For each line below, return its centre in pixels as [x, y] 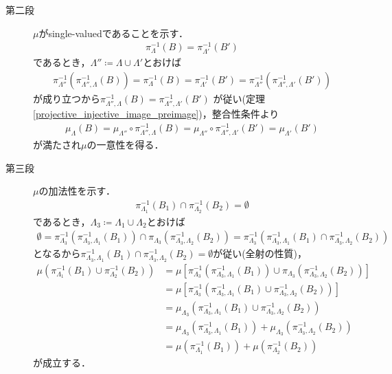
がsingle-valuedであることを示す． [113, 33]
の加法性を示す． [77, 191]
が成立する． [62, 363]
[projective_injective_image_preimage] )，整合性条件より [156, 114]
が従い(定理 [239, 99]
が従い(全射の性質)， [260, 253]
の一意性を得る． [125, 145]
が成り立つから [67, 99]
